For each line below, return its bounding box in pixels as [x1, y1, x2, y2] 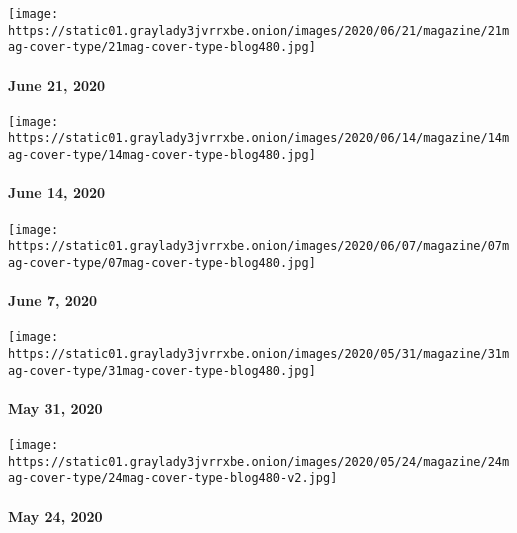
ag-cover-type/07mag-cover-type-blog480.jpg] [8, 255, 316, 270]
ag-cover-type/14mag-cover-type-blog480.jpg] [8, 148, 316, 163]
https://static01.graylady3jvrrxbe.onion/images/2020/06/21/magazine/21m [8, 23, 510, 38]
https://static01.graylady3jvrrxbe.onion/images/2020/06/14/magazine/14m [8, 131, 510, 146]
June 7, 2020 [8, 290, 98, 311]
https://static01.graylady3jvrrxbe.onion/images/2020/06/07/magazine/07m [8, 239, 510, 254]
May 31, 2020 [8, 397, 103, 418]
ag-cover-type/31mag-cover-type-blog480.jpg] [8, 363, 316, 378]
